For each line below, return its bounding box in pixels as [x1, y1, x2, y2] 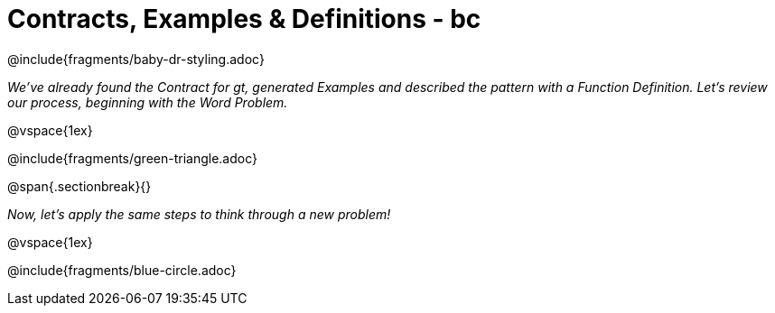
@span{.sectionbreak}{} [7, 178, 152, 194]
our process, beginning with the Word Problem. [7, 94, 288, 110]
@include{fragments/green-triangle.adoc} [7, 150, 258, 166]
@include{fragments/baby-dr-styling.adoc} [7, 51, 265, 67]
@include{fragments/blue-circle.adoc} [7, 262, 237, 278]
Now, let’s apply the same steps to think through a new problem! [7, 206, 391, 222]
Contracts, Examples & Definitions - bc [7, 4, 481, 34]
